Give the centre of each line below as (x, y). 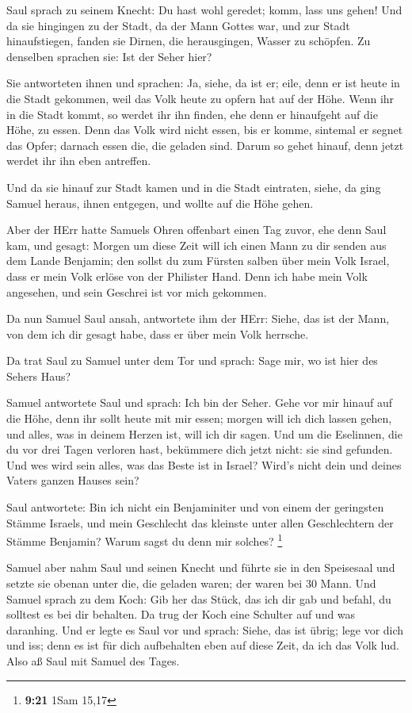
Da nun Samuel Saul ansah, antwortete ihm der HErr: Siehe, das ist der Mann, (198, 318)
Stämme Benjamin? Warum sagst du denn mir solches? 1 (145, 540)
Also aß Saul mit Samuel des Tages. (93, 661)
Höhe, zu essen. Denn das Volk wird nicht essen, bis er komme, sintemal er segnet (205, 130)
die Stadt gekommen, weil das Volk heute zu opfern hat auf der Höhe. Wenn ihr (200, 98)
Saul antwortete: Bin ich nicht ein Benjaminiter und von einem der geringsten (195, 507)
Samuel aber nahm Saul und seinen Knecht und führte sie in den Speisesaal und (201, 567)
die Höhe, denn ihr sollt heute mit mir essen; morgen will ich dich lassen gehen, (199, 418)
